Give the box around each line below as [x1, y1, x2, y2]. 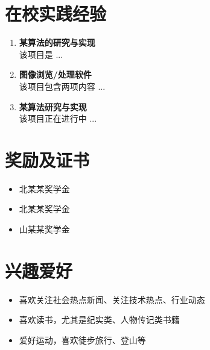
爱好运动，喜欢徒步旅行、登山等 [19, 333, 146, 346]
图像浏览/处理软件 [19, 68, 92, 81]
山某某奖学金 [19, 223, 70, 235]
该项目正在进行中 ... [19, 112, 97, 125]
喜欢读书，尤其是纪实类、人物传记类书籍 [19, 313, 180, 326]
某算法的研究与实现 [19, 36, 95, 49]
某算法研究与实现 [19, 100, 87, 113]
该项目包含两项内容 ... [19, 80, 106, 92]
